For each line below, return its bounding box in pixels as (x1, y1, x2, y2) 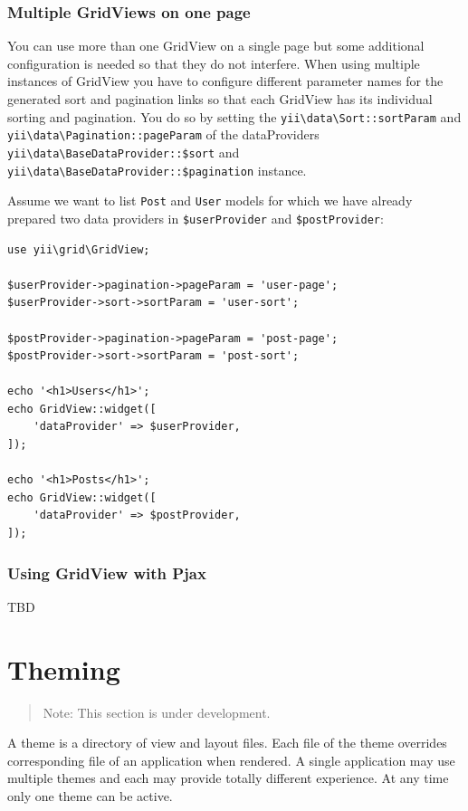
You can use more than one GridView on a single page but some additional (7, 36, 425, 55)
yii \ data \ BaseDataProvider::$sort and (7, 142, 240, 161)
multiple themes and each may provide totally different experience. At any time (7, 768, 449, 787)
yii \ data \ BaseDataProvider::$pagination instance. (7, 160, 307, 179)
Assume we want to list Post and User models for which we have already (7, 191, 413, 210)
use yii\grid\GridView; (7, 243, 150, 256)
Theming (7, 650, 120, 687)
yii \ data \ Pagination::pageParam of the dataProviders (7, 125, 320, 144)
